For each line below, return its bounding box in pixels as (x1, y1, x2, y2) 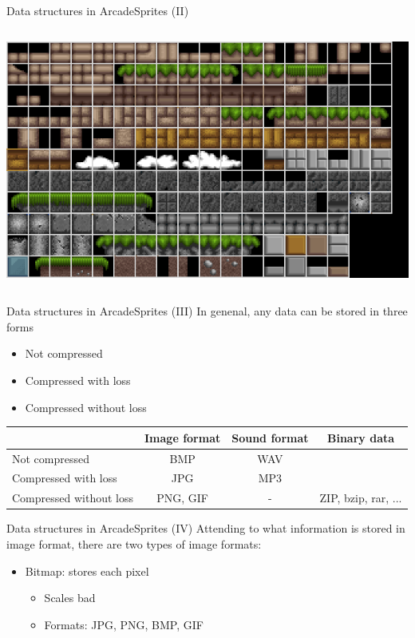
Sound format (231, 429, 309, 446)
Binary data (327, 429, 395, 446)
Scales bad (44, 589, 96, 606)
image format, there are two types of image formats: (6, 535, 262, 552)
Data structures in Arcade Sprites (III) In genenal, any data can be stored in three (6, 303, 408, 319)
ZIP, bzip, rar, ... (319, 489, 402, 506)
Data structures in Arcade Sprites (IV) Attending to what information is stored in (6, 520, 405, 537)
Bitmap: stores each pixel (25, 562, 149, 579)
